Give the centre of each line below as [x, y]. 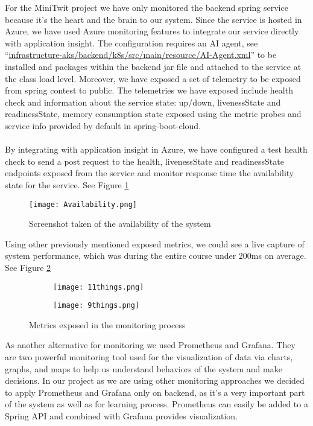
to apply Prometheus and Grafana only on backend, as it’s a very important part [155, 392]
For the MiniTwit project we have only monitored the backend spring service [147, 7]
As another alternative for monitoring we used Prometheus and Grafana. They [150, 345]
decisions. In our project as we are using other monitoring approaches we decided [155, 380]
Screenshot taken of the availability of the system [120, 224]
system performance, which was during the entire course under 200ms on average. [156, 256]
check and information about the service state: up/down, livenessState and [143, 102]
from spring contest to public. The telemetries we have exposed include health [149, 90]
